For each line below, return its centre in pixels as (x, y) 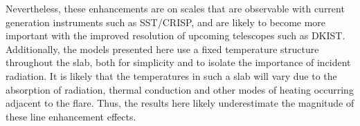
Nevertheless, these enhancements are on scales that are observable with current (175, 8)
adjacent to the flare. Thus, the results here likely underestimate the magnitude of (180, 103)
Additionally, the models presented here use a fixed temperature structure (162, 49)
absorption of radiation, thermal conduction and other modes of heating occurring (180, 89)
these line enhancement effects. (71, 116)
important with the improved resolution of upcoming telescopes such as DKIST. (175, 35)
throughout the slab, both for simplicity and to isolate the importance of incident (178, 62)
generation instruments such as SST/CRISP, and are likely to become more (166, 22)
